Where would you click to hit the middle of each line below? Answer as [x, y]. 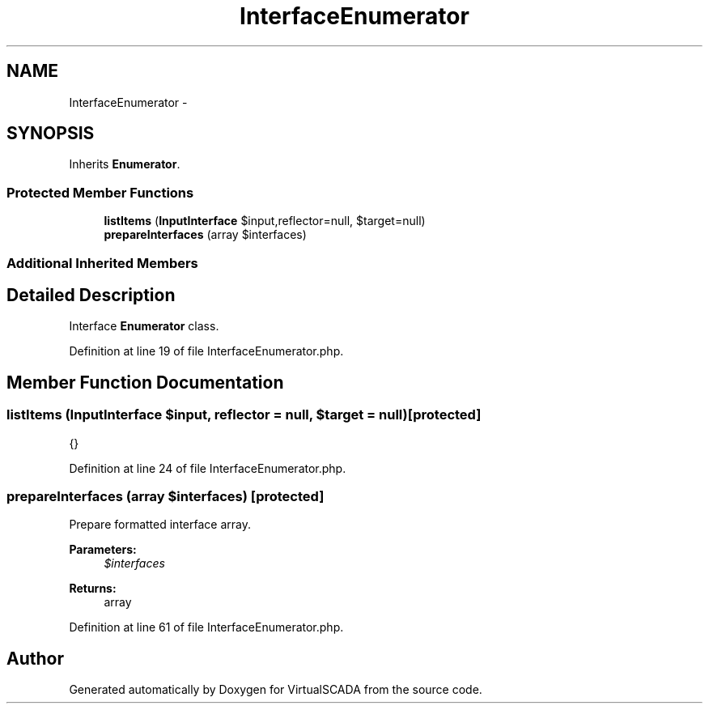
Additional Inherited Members [102, 263]
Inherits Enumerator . [125, 164]
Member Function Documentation [145, 382]
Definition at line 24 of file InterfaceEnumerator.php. [208, 468]
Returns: [93, 589]
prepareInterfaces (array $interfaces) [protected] [166, 496]
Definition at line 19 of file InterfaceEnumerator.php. [206, 351]
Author [35, 658]
